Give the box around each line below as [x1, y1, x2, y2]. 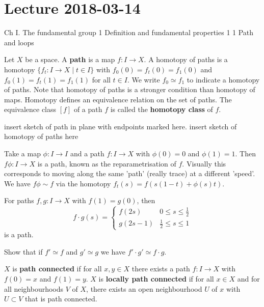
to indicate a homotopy [187, 74, 260, 85]
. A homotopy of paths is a [144, 54, 228, 65]
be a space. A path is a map [25, 54, 115, 65]
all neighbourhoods [4, 283, 64, 294]
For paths [4, 195, 34, 206]
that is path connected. [25, 293, 97, 304]
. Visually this [182, 158, 226, 169]
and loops [4, 37, 34, 47]
